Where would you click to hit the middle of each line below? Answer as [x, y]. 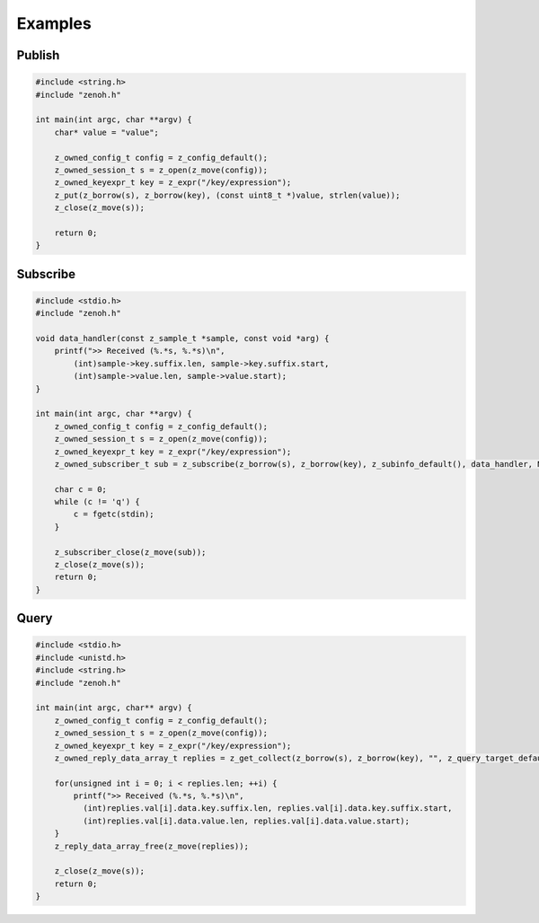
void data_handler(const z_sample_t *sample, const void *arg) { [182, 338]
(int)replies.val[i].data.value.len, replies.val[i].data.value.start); [246, 821]
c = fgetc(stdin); [114, 514]
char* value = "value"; [106, 132]
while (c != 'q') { [97, 502]
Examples [54, 23]
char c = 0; [81, 489]
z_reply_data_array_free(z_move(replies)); [151, 846]
